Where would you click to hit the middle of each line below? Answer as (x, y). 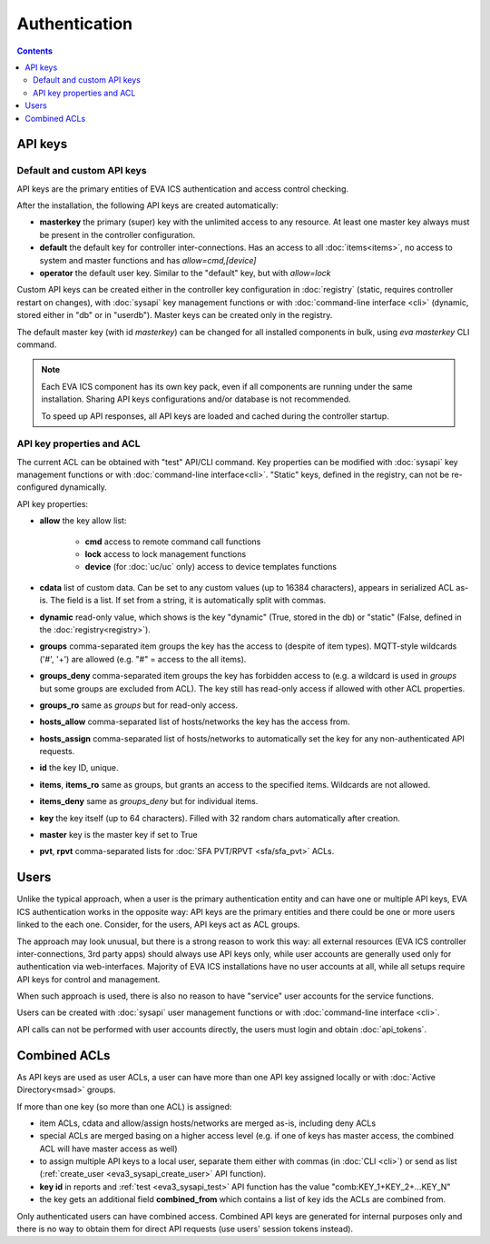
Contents (35, 51)
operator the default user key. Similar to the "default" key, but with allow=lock (185, 273)
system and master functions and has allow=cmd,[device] (148, 260)
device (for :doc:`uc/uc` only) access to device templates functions (211, 567)
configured (37, 487)
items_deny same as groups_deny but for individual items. (149, 801)
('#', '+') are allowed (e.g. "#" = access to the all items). (143, 659)
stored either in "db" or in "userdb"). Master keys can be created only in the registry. (175, 315)
